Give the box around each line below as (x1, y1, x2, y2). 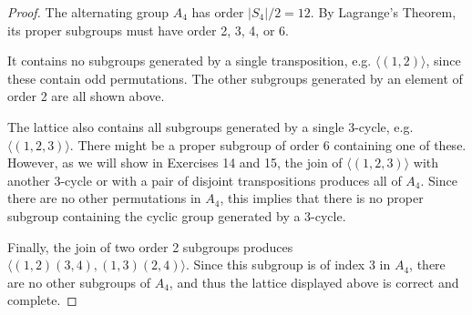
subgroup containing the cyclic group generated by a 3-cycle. (7, 206, 346, 225)
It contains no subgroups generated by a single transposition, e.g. (7, 51, 372, 70)
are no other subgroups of (7, 272, 151, 291)
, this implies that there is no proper (220, 188, 424, 208)
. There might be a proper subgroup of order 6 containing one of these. (69, 135, 467, 154)
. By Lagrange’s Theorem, (310, 3, 457, 21)
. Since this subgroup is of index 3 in (185, 255, 391, 274)
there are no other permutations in (7, 188, 201, 208)
